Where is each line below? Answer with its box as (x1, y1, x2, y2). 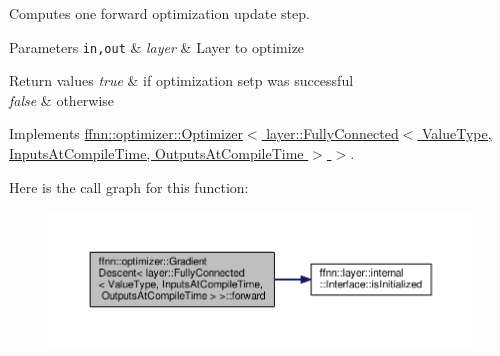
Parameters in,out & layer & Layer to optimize (9, 36, 305, 57)
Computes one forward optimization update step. (9, 3, 310, 23)
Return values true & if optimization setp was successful (9, 70, 354, 91)
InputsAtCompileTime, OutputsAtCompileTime (9, 143, 304, 164)
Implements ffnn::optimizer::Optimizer (9, 123, 243, 144)
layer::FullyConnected (266, 123, 399, 144)
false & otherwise (9, 89, 115, 110)
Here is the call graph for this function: (9, 176, 249, 197)
